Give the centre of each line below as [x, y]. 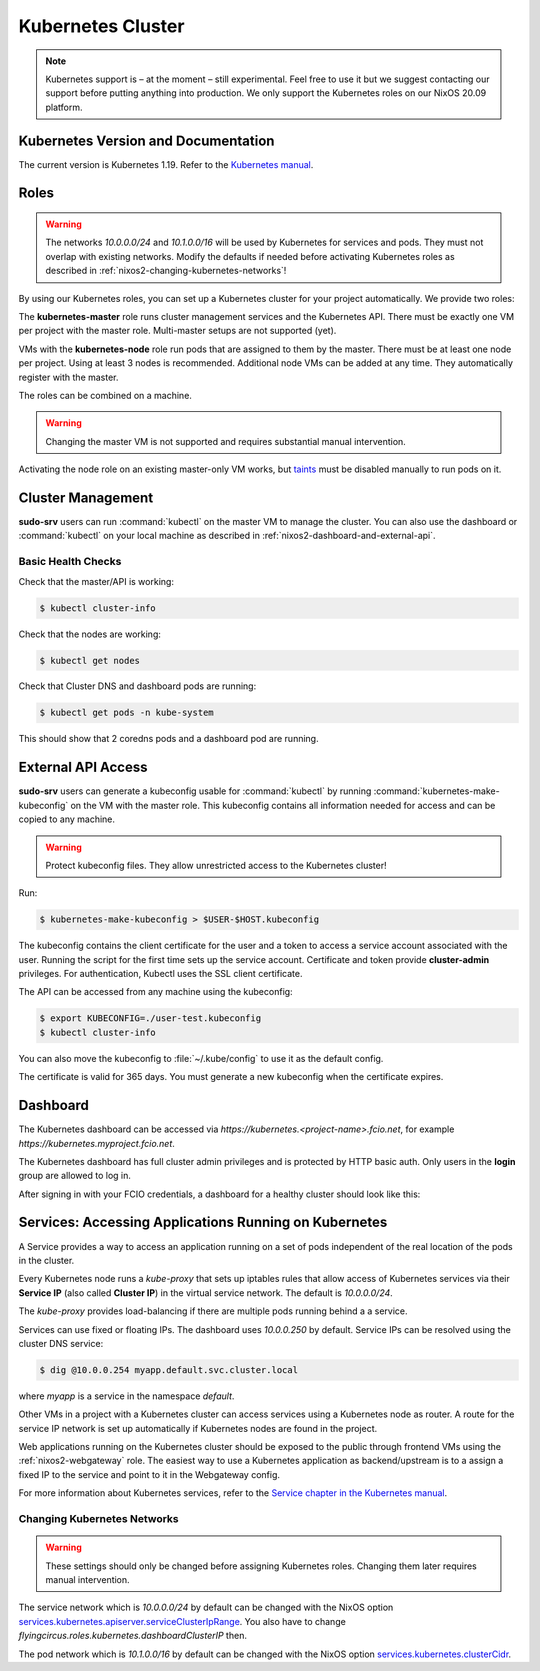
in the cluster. [46, 1260]
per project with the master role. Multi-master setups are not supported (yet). [177, 331]
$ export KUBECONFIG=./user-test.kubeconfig [150, 1018]
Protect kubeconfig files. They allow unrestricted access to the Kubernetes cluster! [216, 865]
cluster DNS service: [61, 1343]
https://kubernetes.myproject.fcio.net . [96, 1143]
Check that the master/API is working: [96, 581]
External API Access [83, 767]
